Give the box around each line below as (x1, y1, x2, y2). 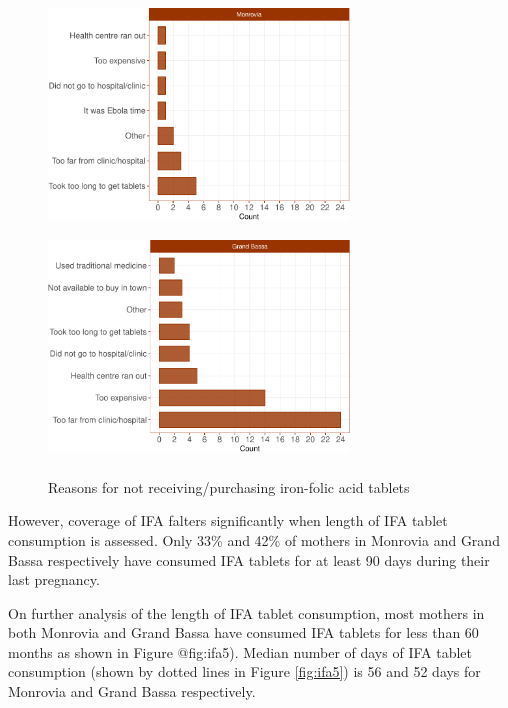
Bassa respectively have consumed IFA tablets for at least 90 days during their (8, 549, 490, 570)
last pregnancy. (8, 569, 100, 590)
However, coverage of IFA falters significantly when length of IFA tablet (8, 510, 448, 531)
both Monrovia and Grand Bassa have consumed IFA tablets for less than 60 (8, 622, 479, 643)
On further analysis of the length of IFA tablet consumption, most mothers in (8, 602, 485, 623)
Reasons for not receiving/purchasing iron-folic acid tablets (48, 476, 410, 497)
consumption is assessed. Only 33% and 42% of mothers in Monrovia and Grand (8, 529, 500, 550)
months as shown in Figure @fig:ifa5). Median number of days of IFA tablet (8, 641, 472, 662)
